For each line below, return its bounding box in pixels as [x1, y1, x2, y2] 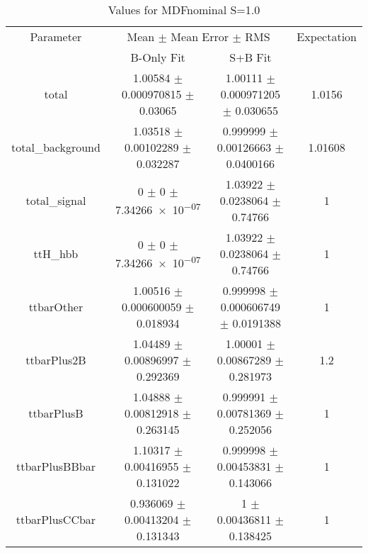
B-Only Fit [130, 49, 185, 65]
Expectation [297, 28, 357, 45]
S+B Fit [229, 49, 272, 65]
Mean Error [171, 28, 229, 45]
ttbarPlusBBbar [16, 458, 96, 474]
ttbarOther [28, 298, 84, 315]
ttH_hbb [33, 245, 79, 262]
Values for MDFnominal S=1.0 [108, 1, 260, 18]
